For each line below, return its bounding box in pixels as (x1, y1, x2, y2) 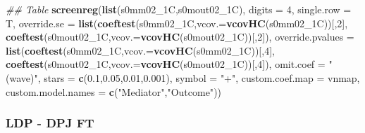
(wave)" (6, 70, 38, 85)
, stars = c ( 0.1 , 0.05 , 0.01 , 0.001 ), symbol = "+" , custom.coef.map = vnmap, (37, 70, 360, 85)
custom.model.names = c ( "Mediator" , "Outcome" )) (6, 84, 222, 99)
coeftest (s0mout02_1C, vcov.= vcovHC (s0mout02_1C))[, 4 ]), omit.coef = (6, 57, 326, 71)
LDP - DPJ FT (6, 114, 94, 132)
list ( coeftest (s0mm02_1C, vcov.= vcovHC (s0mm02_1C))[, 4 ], (6, 43, 275, 57)
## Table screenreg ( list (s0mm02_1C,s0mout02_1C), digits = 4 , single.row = (6, 2, 352, 16)
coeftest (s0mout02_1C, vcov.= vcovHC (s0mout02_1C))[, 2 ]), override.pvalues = (6, 29, 354, 44)
